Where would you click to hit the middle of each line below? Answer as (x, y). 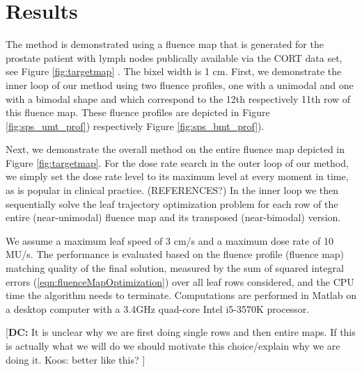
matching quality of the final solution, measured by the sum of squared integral (175, 268)
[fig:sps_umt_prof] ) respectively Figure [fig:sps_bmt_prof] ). (135, 126)
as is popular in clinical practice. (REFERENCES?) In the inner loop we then (172, 190)
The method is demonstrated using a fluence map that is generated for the (165, 44)
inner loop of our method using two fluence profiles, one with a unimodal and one (180, 84)
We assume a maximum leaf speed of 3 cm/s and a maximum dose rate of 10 (170, 240)
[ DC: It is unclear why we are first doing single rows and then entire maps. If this (181, 332)
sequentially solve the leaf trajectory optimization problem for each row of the (172, 203)
